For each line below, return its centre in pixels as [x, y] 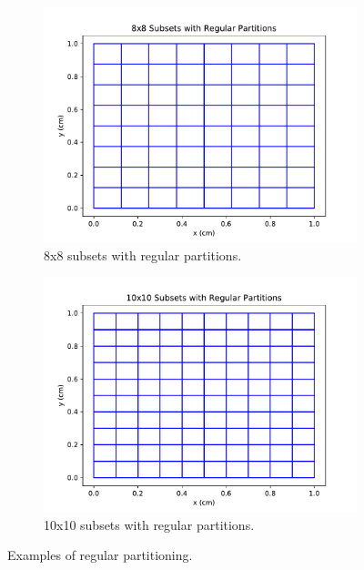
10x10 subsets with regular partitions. [149, 524]
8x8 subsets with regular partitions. [143, 254]
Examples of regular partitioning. [100, 555]
